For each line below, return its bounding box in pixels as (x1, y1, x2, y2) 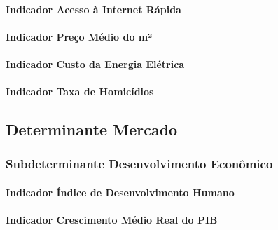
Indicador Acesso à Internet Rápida (6, 1, 181, 16)
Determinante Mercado (6, 119, 178, 140)
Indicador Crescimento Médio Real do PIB (6, 212, 218, 227)
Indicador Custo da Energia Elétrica (6, 56, 185, 71)
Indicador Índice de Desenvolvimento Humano (6, 184, 235, 199)
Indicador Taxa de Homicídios (6, 84, 154, 99)
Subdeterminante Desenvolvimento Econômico (6, 155, 273, 172)
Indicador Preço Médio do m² (6, 29, 153, 43)
